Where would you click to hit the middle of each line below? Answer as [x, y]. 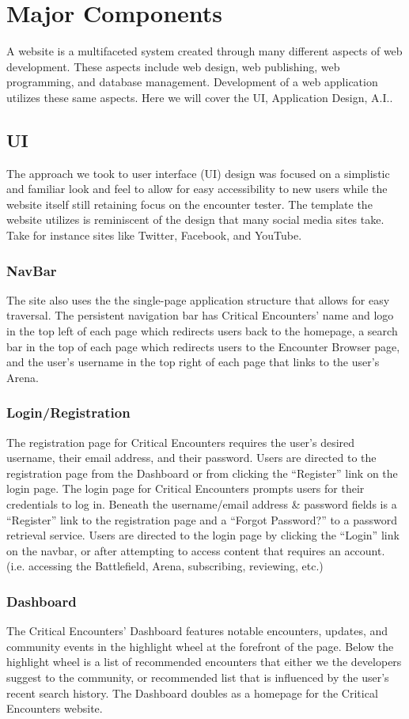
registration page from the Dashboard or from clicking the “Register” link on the [202, 473]
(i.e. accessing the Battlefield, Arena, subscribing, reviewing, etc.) [165, 566]
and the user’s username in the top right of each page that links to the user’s [193, 362]
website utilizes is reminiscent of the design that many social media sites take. [195, 219]
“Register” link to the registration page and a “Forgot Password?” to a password [202, 519]
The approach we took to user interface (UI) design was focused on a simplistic [198, 173]
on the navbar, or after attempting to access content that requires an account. [196, 550]
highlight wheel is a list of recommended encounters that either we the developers [204, 662]
